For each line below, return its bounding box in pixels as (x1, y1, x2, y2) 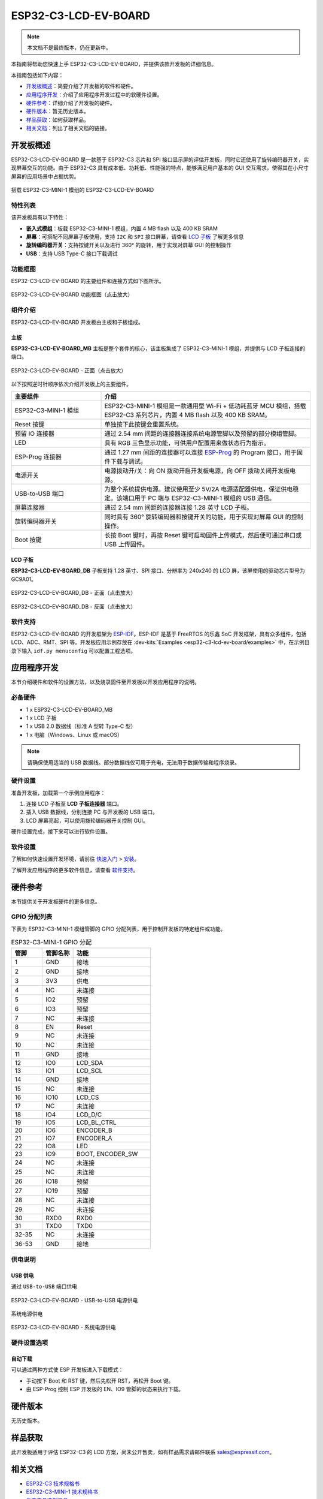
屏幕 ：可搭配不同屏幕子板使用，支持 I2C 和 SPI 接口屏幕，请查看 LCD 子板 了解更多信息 (26, 233, 245, 240)
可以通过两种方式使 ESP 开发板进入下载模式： (11, 1366, 124, 1373)
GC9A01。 (11, 576, 37, 583)
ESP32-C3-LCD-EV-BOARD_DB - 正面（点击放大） (11, 589, 136, 597)
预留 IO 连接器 (14, 429, 55, 438)
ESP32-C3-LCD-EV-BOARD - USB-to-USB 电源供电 (11, 1296, 138, 1304)
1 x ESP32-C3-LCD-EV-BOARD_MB (26, 706, 113, 713)
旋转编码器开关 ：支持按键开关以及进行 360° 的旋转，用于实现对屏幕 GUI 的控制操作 (26, 242, 231, 249)
